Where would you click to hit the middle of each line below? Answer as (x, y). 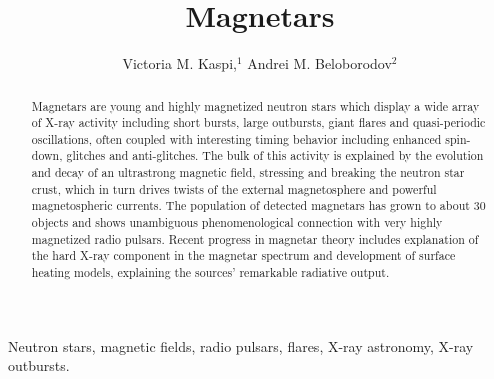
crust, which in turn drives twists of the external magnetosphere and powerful (234, 188)
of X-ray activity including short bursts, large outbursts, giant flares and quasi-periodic (258, 122)
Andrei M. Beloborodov (319, 63)
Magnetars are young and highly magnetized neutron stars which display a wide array (255, 105)
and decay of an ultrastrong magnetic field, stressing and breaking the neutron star (248, 172)
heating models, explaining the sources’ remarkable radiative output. (210, 272)
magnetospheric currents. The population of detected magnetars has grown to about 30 (258, 205)
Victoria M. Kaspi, (179, 63)
